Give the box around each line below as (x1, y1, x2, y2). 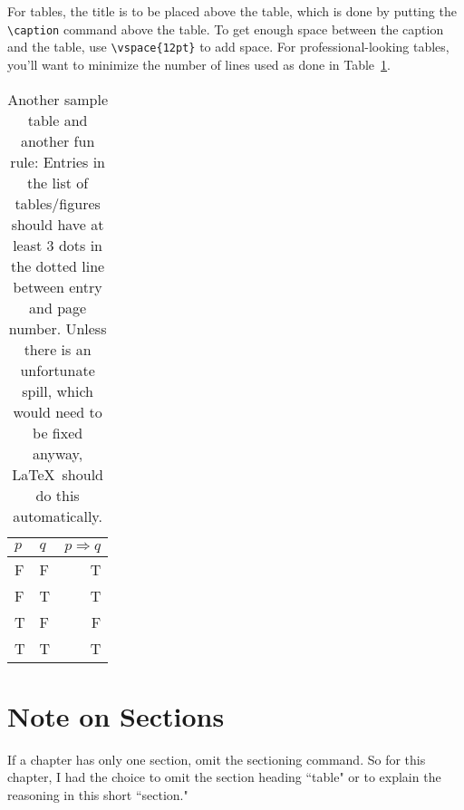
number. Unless (8, 317, 107, 339)
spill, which (22, 380, 93, 401)
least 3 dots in (13, 234, 103, 256)
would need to (13, 400, 102, 422)
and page (29, 296, 87, 318)
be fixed (33, 421, 83, 443)
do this (35, 484, 80, 506)
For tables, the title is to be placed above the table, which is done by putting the (7, 2, 457, 20)
